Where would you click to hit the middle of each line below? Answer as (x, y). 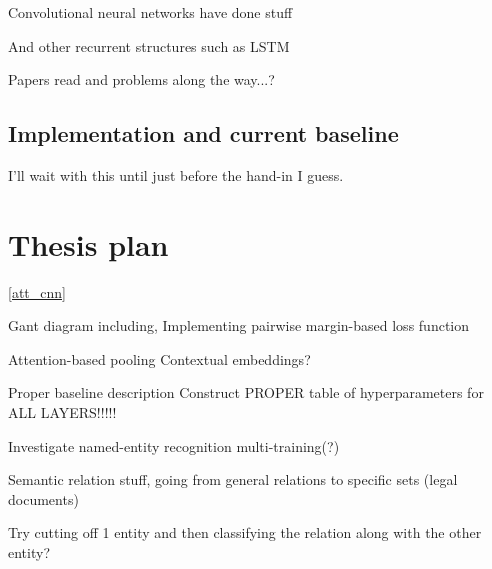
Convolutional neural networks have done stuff (150, 12)
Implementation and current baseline (203, 133)
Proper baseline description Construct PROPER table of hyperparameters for (246, 392)
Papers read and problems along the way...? (141, 79)
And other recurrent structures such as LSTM (149, 45)
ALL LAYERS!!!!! (62, 412)
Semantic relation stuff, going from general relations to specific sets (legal (233, 479)
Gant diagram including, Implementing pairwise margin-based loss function (239, 325)
